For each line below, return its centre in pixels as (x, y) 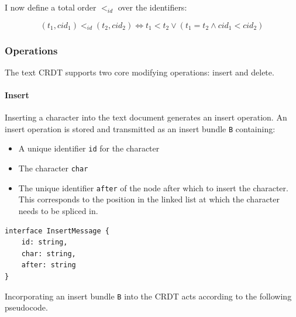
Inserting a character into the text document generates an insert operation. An (146, 117)
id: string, (44, 242)
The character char (53, 168)
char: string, (49, 254)
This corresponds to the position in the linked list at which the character (149, 199)
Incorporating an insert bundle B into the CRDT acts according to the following (148, 296)
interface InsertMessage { (57, 231)
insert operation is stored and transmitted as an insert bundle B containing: (140, 128)
